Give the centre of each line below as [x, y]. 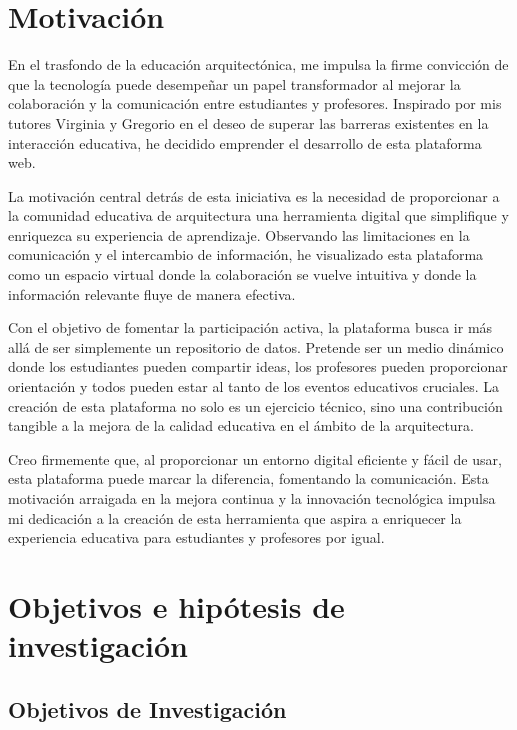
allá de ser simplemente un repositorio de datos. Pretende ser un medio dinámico [256, 346]
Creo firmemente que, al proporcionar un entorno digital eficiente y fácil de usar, [255, 458]
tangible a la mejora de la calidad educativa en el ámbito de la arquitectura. [241, 425]
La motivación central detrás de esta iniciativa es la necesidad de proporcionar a [254, 195]
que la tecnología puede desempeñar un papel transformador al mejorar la [234, 83]
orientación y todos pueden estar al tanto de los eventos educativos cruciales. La [254, 386]
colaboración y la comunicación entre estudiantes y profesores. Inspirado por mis [255, 103]
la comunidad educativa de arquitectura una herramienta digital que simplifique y [258, 215]
